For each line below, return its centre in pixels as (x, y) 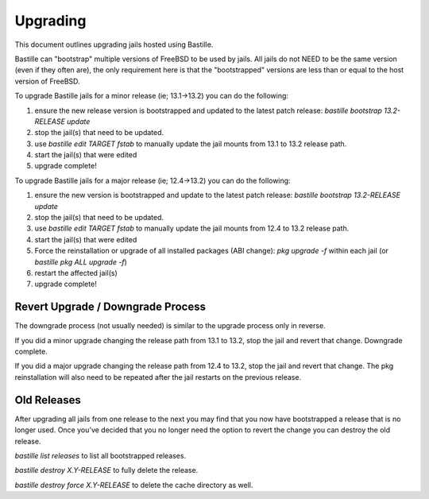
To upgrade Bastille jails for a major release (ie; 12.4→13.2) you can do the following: (153, 180)
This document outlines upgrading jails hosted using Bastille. (114, 44)
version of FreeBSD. (47, 81)
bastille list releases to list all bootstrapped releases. (100, 455)
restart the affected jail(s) (76, 273)
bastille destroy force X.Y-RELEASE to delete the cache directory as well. (134, 485)
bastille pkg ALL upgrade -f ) (81, 261)
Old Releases (48, 400)
